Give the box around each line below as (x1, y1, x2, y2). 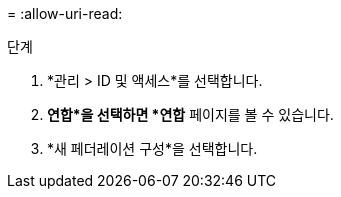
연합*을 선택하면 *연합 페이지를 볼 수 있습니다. (47, 106, 334, 123)
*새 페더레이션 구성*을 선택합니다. (47, 140, 258, 157)
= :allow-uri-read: (7, 5, 123, 22)
